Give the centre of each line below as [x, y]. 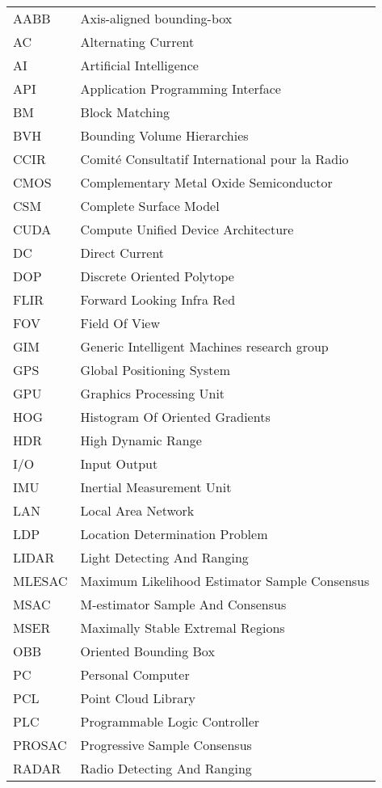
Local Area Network [137, 510]
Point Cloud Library [138, 698]
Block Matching [125, 112]
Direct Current [122, 253]
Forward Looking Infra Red [158, 299]
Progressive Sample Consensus [166, 745]
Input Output [119, 464]
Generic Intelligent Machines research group [204, 346]
